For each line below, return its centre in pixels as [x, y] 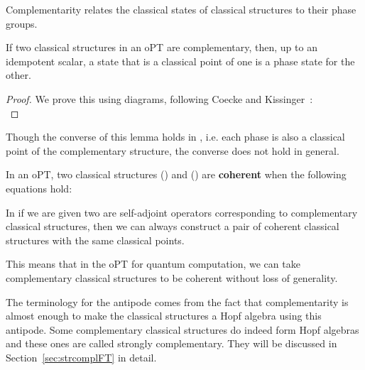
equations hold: [39, 188]
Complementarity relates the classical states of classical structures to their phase [181, 9]
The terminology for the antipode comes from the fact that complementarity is [177, 301]
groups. [22, 23]
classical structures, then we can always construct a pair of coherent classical [173, 226]
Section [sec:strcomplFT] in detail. [81, 357]
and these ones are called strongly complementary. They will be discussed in [171, 343]
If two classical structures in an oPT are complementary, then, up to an [162, 47]
